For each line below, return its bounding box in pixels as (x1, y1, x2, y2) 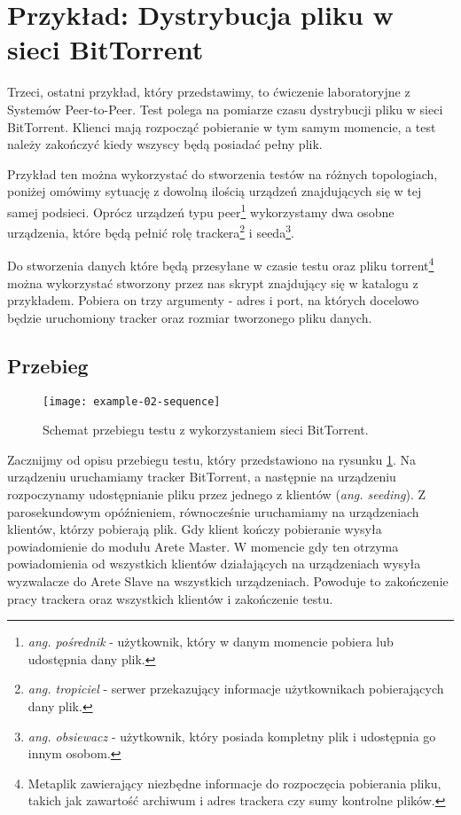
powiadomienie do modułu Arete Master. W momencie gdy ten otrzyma (7, 537, 399, 555)
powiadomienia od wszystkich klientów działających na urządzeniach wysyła (7, 554, 421, 573)
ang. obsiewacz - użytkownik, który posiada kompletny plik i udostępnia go (27, 726, 436, 745)
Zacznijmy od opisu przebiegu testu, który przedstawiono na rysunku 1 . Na (7, 450, 416, 468)
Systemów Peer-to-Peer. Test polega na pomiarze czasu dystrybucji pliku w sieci (7, 99, 443, 118)
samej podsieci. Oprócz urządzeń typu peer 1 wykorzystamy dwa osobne (7, 200, 395, 221)
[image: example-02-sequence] (43, 395, 221, 408)
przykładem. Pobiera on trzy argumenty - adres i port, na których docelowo (7, 291, 419, 310)
